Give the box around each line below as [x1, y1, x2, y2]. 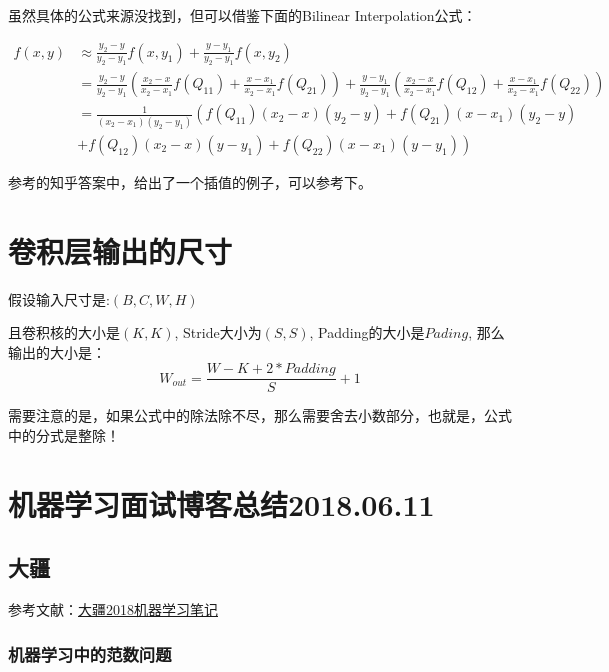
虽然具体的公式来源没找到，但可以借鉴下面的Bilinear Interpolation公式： [8, 5, 477, 25]
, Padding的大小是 [309, 322, 425, 343]
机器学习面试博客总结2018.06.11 [8, 483, 435, 524]
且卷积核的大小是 [8, 322, 120, 343]
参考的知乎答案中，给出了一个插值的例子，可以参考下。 [8, 171, 372, 192]
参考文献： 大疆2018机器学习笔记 [8, 599, 218, 620]
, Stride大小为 [174, 322, 262, 343]
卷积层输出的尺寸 [8, 230, 233, 271]
